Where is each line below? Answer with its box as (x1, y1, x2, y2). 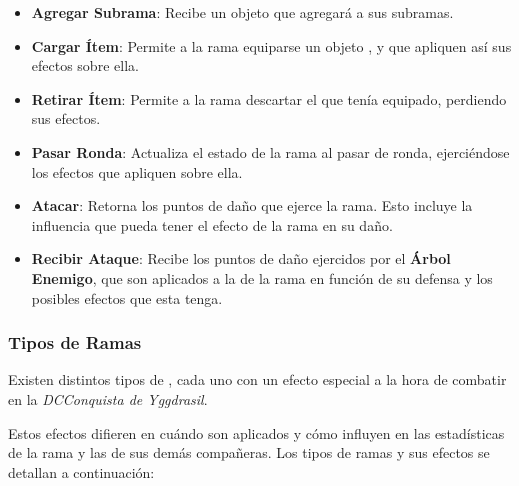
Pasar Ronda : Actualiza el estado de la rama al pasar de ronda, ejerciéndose (31, 141, 510, 162)
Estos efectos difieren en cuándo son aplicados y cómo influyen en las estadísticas (8, 422, 505, 443)
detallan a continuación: (8, 461, 155, 482)
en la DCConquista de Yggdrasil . (8, 388, 208, 409)
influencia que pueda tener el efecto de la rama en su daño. (31, 214, 393, 235)
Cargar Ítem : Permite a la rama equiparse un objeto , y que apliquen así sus (31, 35, 512, 56)
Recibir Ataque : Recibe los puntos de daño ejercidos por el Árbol (31, 248, 451, 269)
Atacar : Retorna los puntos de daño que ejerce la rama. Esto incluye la (31, 195, 473, 216)
